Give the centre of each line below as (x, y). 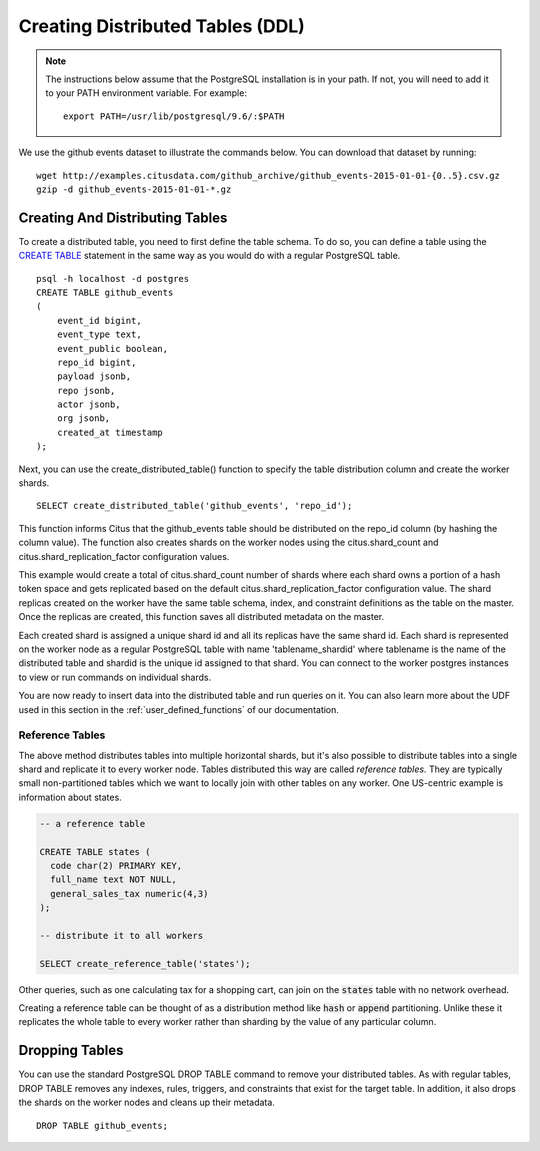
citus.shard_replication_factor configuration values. (124, 556)
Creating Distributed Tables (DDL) (161, 26)
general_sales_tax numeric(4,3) (129, 893)
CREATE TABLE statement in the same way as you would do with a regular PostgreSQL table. (209, 256)
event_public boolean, (112, 348)
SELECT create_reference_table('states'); (145, 963)
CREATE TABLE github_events (105, 292)
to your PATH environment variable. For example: (146, 93)
